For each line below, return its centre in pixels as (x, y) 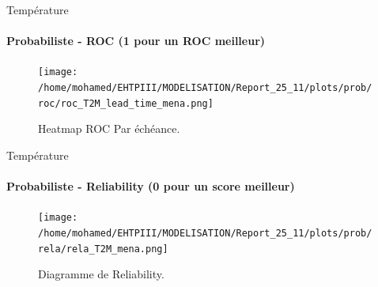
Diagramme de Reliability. (101, 274)
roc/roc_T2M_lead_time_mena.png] (126, 103)
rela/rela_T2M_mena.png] (103, 249)
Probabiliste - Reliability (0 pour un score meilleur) (151, 186)
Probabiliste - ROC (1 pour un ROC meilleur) (136, 41)
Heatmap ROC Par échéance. (109, 128)
